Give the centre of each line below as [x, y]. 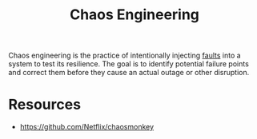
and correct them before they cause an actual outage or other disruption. [129, 73]
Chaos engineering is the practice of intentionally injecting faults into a [125, 56]
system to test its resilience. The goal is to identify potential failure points [129, 64]
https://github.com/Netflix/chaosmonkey [87, 127]
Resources [45, 105]
